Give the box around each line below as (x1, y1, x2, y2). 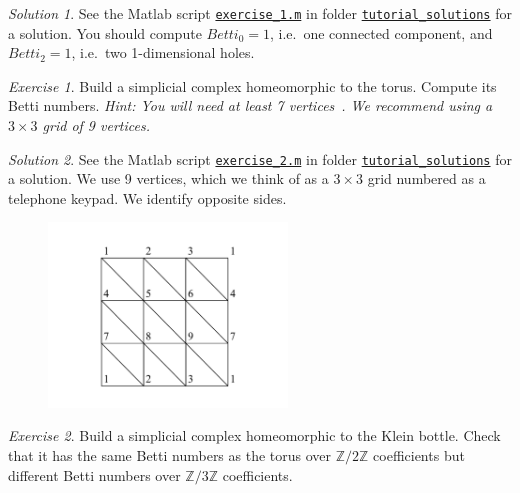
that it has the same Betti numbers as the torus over (8, 445, 332, 466)
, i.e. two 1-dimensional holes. (71, 42, 255, 63)
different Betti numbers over (8, 464, 181, 485)
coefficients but (373, 445, 465, 466)
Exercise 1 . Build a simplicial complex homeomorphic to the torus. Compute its (8, 75, 497, 96)
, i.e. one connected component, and (270, 22, 493, 43)
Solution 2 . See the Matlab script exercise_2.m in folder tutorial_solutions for (8, 148, 512, 169)
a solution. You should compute (8, 22, 202, 43)
